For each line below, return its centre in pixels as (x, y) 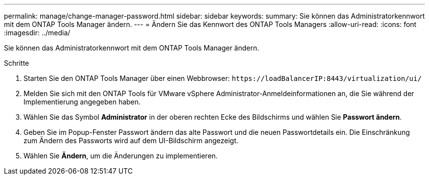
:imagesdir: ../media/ (37, 33)
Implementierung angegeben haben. (82, 102)
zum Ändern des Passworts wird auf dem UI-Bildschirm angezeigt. (131, 141)
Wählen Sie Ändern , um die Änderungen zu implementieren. (121, 156)
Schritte (17, 63)
